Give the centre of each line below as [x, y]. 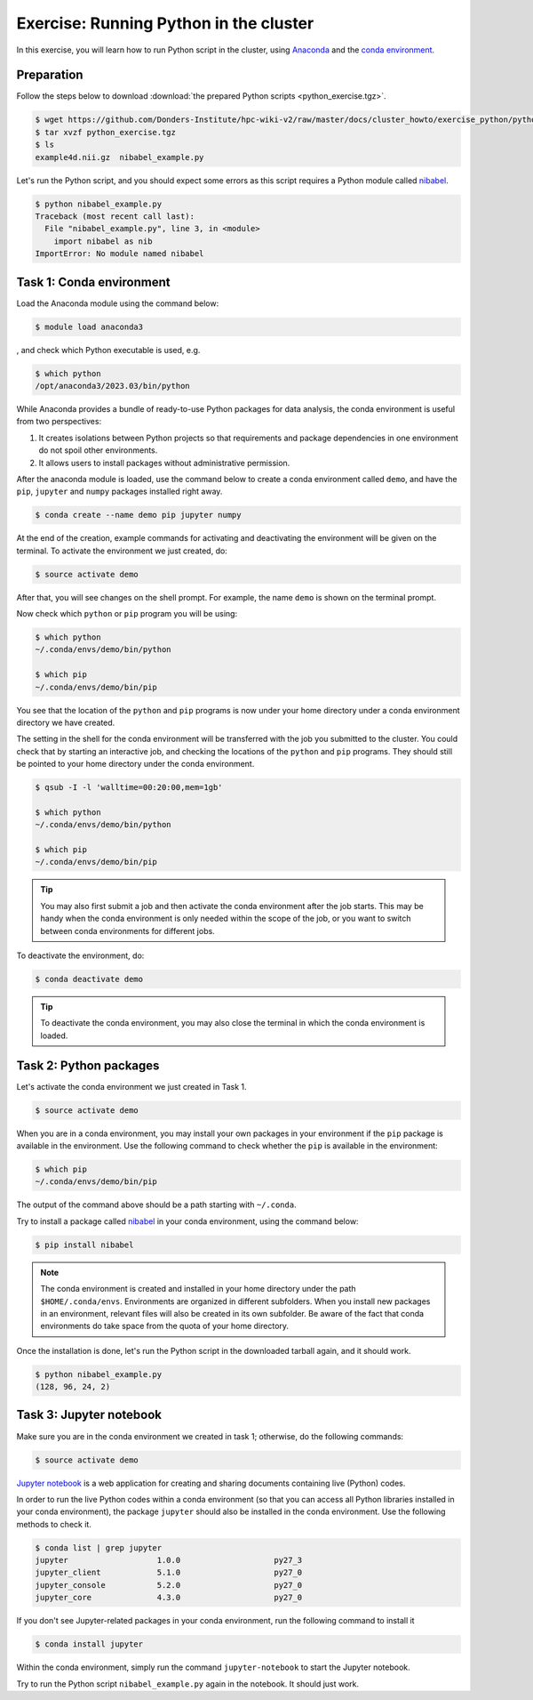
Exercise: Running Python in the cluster [165, 23]
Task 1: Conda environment [93, 282]
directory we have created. [66, 722]
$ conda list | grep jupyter [99, 1547]
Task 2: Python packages [88, 1065]
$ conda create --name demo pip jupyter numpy [138, 515]
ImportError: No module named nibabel [119, 254]
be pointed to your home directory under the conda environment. [135, 764]
